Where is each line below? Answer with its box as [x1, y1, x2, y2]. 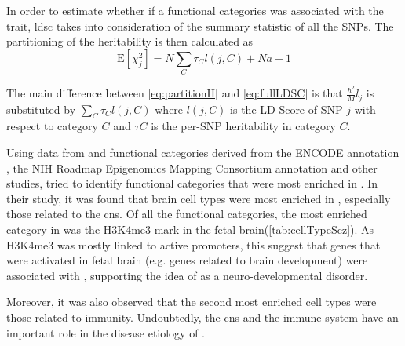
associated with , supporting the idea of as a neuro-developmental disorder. [6, 267, 368, 283]
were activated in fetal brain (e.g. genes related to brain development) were [6, 252, 368, 268]
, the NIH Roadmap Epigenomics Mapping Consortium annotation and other [6, 159, 378, 176]
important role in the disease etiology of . [6, 324, 206, 341]
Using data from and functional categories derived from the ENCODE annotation [6, 144, 400, 161]
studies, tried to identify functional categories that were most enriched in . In [6, 175, 378, 191]
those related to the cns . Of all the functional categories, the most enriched [6, 206, 367, 222]
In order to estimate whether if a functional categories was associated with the [6, 2, 384, 18]
